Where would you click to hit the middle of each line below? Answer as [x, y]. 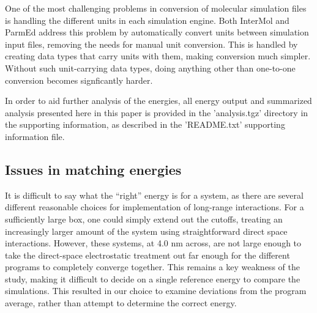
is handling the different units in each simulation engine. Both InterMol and [147, 20]
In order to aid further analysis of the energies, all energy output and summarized [158, 101]
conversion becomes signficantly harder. [79, 80]
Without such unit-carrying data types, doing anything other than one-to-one [150, 68]
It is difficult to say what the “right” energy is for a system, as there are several [154, 195]
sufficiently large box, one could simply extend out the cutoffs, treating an [144, 219]
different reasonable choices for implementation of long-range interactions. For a [155, 207]
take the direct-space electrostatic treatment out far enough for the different [147, 255]
